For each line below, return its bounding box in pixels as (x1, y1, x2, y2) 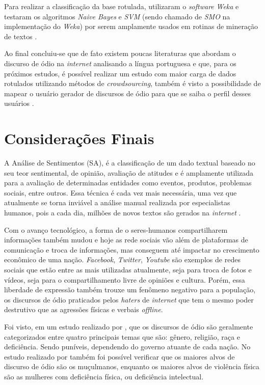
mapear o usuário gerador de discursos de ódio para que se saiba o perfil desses (4, 88, 251, 98)
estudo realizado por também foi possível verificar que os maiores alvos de (4, 351, 235, 362)
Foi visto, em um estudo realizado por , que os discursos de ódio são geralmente (4, 321, 253, 332)
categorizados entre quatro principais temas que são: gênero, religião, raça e (4, 331, 240, 342)
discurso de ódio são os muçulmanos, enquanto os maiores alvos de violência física (4, 361, 259, 372)
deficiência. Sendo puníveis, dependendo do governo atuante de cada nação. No (4, 341, 251, 352)
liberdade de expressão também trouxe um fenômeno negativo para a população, (4, 284, 256, 295)
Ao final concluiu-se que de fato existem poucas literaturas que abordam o (4, 48, 236, 59)
